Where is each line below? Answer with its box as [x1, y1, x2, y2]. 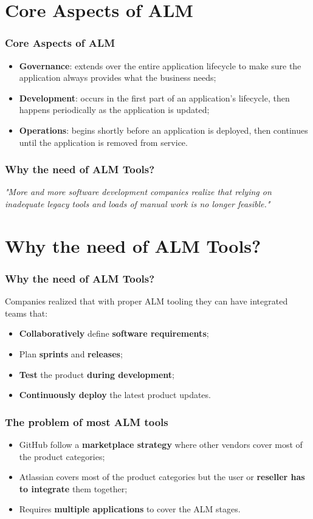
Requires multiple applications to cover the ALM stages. [19, 503, 241, 515]
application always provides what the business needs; [19, 71, 216, 84]
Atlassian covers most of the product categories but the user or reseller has [19, 470, 305, 483]
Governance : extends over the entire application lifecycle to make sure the [19, 59, 301, 72]
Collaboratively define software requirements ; [19, 327, 209, 340]
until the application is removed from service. [19, 136, 188, 148]
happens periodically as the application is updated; [19, 103, 210, 116]
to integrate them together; [19, 482, 128, 495]
